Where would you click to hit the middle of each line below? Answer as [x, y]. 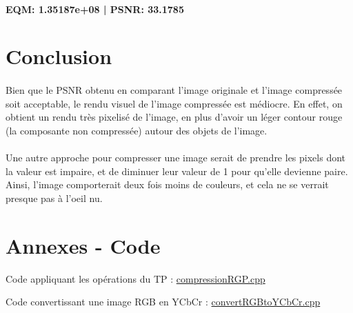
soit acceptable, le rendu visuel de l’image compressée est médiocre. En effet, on [174, 103]
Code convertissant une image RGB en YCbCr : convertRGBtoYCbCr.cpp [163, 302]
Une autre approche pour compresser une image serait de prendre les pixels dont [176, 158]
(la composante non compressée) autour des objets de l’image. [137, 130]
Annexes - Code [83, 245]
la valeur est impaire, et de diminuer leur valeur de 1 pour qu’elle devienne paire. [177, 171]
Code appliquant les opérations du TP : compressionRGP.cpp [135, 278]
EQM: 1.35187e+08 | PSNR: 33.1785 [95, 9]
